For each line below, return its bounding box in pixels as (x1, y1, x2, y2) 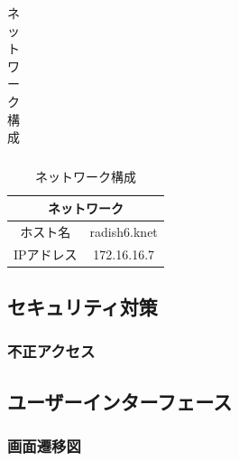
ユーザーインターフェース (7, 387, 233, 415)
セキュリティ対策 (7, 293, 158, 321)
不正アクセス (7, 340, 96, 362)
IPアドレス (14, 244, 78, 263)
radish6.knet (89, 221, 158, 240)
